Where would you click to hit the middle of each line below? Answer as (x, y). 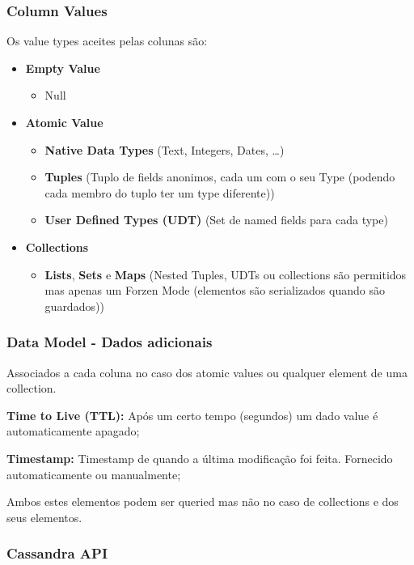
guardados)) (74, 306)
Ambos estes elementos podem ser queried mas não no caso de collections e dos (203, 501)
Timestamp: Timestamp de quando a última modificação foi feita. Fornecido (200, 458)
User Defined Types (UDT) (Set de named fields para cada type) (216, 220)
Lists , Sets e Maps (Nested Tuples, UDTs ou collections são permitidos (226, 274)
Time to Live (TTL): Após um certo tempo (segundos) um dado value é (192, 415)
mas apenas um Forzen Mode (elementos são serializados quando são (215, 290)
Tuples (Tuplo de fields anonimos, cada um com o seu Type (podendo (220, 177)
